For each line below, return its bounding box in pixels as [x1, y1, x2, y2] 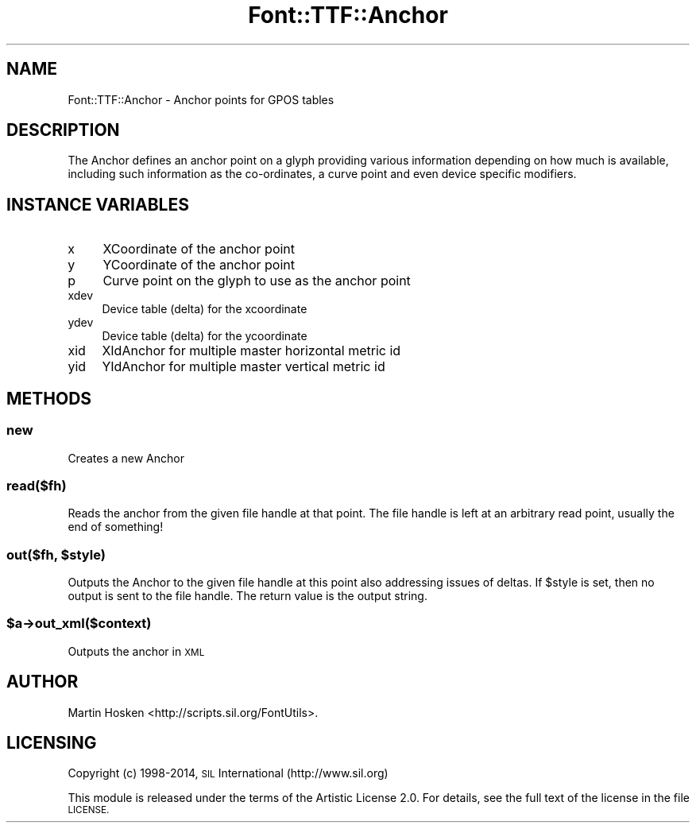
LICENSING [6, 733, 97, 753]
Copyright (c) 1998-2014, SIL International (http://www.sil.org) [68, 766, 389, 781]
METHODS [6, 388, 92, 409]
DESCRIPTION [6, 120, 120, 141]
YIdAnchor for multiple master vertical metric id [102, 358, 385, 375]
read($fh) [6, 477, 67, 494]
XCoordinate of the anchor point [102, 241, 296, 258]
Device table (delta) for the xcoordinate [102, 302, 307, 316]
